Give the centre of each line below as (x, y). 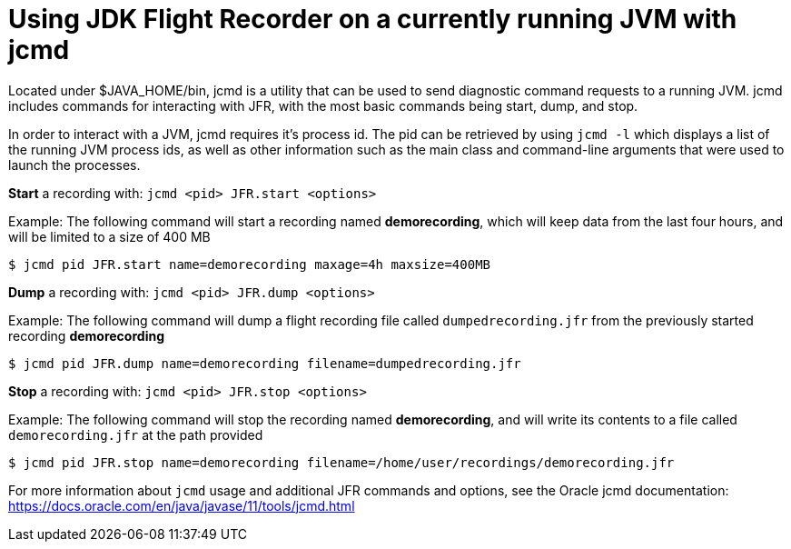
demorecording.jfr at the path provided (136, 434)
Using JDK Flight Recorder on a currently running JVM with (373, 19)
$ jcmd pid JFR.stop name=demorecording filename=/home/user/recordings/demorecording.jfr (341, 462)
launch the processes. (74, 165)
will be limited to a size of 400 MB (109, 236)
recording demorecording (86, 335)
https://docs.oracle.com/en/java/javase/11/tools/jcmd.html (182, 505)
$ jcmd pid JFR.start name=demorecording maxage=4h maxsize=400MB (250, 264)
